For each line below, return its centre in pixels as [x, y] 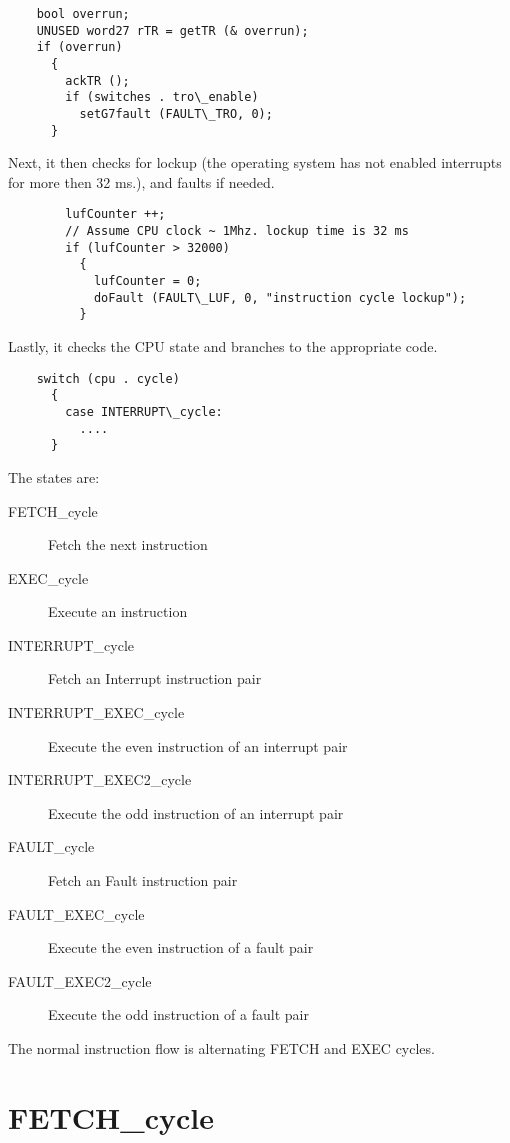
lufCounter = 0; [147, 281]
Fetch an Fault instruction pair [143, 880]
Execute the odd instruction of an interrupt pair [196, 812]
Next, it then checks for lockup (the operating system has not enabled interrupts [255, 162]
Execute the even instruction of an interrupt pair [198, 745]
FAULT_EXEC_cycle [76, 913]
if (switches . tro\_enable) [162, 97]
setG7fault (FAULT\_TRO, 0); [176, 113]
